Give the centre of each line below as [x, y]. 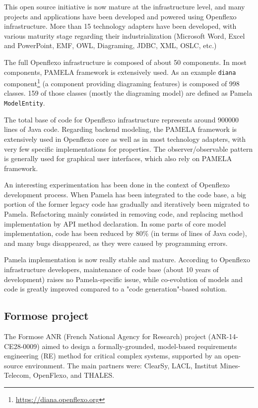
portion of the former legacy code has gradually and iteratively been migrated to [127, 204]
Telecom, [18, 375]
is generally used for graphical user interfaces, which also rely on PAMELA [118, 158]
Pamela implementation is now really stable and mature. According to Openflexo [127, 260]
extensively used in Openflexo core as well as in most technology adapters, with [125, 139]
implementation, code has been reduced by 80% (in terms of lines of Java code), [126, 233]
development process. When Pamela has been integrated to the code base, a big [125, 194]
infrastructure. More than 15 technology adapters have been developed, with [120, 26]
